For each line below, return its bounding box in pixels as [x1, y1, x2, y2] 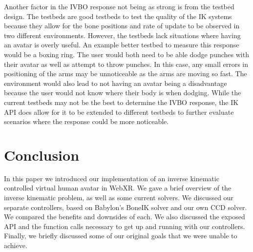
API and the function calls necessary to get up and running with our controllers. [4, 221, 245, 231]
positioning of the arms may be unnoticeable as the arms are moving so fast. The [4, 68, 247, 79]
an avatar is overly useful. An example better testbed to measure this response [4, 40, 239, 50]
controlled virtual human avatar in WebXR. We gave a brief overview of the [4, 183, 232, 193]
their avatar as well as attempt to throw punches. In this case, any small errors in [4, 59, 249, 69]
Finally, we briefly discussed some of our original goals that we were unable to [4, 231, 237, 241]
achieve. [4, 240, 27, 250]
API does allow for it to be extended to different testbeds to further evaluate [4, 106, 234, 117]
